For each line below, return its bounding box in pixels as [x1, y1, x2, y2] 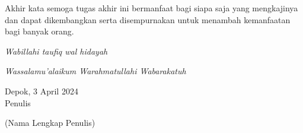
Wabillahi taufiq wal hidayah [5, 45, 108, 57]
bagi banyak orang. [5, 25, 74, 37]
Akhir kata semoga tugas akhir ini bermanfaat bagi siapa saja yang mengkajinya [5, 2, 298, 14]
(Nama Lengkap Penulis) [5, 116, 95, 129]
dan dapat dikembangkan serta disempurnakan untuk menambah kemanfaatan [5, 13, 291, 26]
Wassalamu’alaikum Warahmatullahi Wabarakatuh [5, 65, 186, 77]
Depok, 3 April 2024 [5, 84, 78, 97]
